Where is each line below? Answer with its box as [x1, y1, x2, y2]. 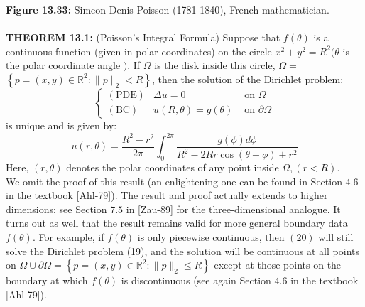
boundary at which [6, 273, 88, 288]
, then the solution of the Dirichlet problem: [152, 71, 344, 86]
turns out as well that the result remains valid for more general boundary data [6, 215, 348, 230]
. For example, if [32, 229, 104, 244]
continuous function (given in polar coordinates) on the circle [6, 43, 272, 58]
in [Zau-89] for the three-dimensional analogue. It [126, 201, 341, 216]
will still [318, 229, 354, 244]
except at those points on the [214, 257, 342, 272]
